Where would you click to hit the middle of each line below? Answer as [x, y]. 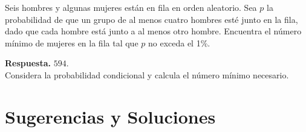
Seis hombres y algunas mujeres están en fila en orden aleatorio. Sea [131, 7]
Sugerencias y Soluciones [110, 116]
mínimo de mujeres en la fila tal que [72, 42]
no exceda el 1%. [179, 42]
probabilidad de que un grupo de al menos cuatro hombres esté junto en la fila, [151, 19]
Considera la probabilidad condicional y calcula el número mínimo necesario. [147, 74]
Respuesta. [28, 63]
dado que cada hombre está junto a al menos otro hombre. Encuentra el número [153, 31]
